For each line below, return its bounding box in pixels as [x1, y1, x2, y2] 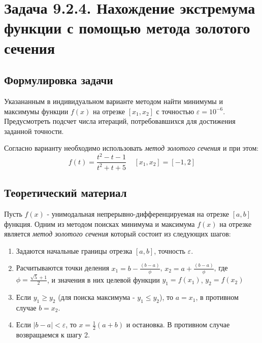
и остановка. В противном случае [126, 319, 230, 330]
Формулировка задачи [4, 72, 113, 88]
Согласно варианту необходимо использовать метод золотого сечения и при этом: [4, 143, 259, 153]
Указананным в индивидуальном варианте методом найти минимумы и [4, 95, 223, 106]
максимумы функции [4, 106, 69, 116]
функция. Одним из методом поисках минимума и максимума [4, 218, 195, 229]
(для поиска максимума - [58, 292, 135, 302]
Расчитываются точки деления [16, 262, 109, 273]
